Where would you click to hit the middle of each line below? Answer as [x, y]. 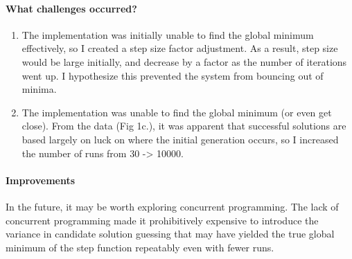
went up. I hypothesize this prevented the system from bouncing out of [173, 75]
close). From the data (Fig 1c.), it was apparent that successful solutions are [184, 126]
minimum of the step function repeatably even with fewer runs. [140, 247]
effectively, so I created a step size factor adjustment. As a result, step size [180, 48]
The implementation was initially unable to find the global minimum [168, 34]
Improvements [41, 180]
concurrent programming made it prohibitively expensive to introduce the [162, 220]
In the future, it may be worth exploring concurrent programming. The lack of [172, 206]
